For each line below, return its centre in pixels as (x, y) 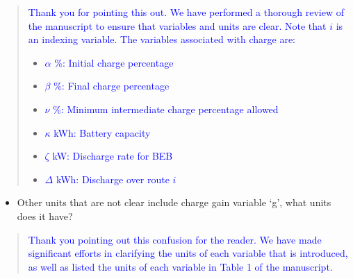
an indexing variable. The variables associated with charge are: (162, 39)
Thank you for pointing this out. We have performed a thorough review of (186, 12)
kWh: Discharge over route (113, 179)
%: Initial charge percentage (114, 62)
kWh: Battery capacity (102, 132)
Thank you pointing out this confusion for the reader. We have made (175, 239)
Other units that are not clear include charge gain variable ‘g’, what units (174, 202)
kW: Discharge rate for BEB (113, 156)
